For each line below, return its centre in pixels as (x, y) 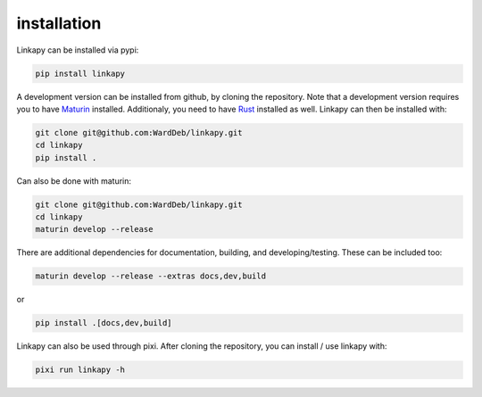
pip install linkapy (80, 73)
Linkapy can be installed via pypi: (78, 50)
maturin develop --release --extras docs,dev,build (151, 276)
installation (59, 23)
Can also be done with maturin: (74, 181)
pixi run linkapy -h (80, 370)
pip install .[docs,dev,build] (104, 323)
